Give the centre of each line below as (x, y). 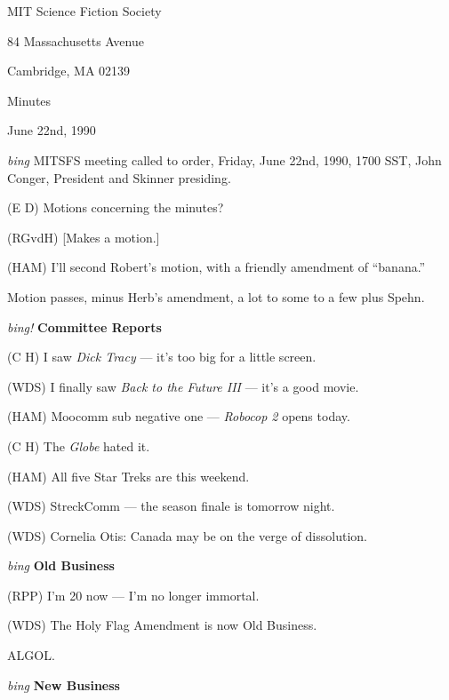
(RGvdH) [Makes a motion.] (84, 237)
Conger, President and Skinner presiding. (119, 177)
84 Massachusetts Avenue (76, 40)
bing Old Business (61, 565)
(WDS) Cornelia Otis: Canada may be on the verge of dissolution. (187, 535)
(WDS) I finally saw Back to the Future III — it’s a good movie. (183, 386)
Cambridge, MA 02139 (69, 71)
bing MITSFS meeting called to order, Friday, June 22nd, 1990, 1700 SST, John (224, 159)
